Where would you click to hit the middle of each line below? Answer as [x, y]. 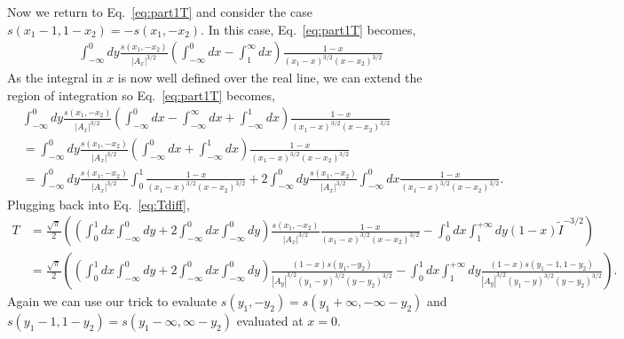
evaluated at [270, 321]
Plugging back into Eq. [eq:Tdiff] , [99, 204]
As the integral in [55, 78]
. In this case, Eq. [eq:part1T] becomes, [308, 29]
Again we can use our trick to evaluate [112, 301]
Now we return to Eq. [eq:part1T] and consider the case [160, 12]
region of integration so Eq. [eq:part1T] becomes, [141, 95]
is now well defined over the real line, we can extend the [270, 78]
